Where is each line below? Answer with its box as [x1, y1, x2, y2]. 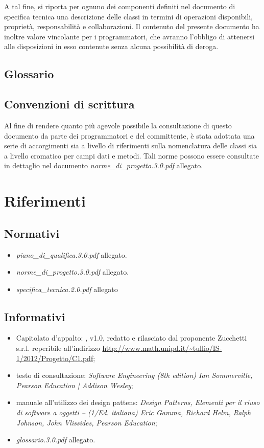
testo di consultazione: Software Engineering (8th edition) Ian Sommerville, [16, 370, 253, 380]
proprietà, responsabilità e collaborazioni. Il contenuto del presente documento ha [4, 21, 259, 32]
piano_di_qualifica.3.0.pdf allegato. [16, 249, 127, 260]
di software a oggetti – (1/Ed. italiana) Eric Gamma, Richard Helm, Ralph [16, 407, 251, 418]
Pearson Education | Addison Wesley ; [16, 379, 133, 390]
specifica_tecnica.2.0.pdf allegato [16, 283, 118, 294]
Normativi [4, 225, 60, 241]
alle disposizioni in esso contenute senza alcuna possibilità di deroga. [4, 41, 219, 52]
